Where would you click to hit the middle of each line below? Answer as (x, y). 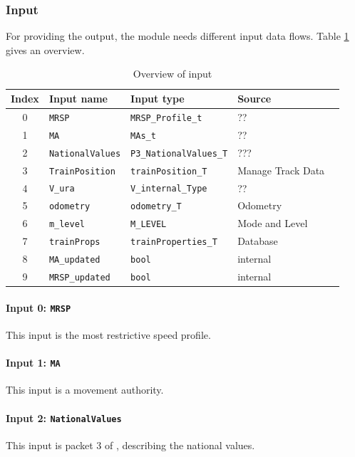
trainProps (74, 242)
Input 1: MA (33, 363)
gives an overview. (45, 49)
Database (258, 241)
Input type (158, 98)
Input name (78, 98)
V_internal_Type (169, 189)
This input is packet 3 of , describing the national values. (130, 445)
